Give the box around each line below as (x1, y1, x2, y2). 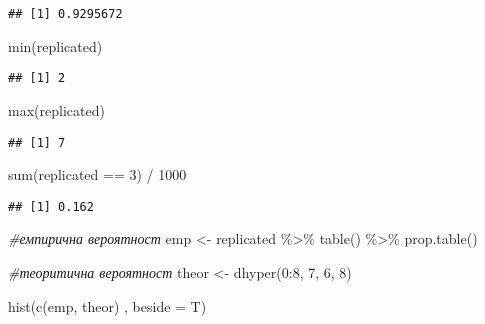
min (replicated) (8, 35, 103, 56)
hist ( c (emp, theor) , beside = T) (8, 295, 207, 316)
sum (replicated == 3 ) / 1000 (8, 164, 187, 185)
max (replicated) (8, 99, 105, 120)
